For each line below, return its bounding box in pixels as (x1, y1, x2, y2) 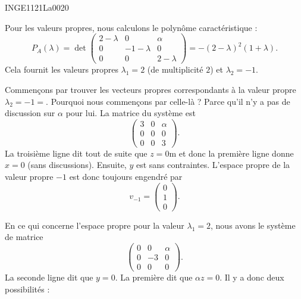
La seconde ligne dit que (5, 271, 93, 284)
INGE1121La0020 (5, 1, 69, 13)
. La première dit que (115, 271, 193, 284)
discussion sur (5, 107, 55, 119)
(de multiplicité (147, 63, 203, 76)
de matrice (5, 231, 43, 243)
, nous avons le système (211, 219, 296, 231)
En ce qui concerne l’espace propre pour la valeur (5, 219, 184, 231)
